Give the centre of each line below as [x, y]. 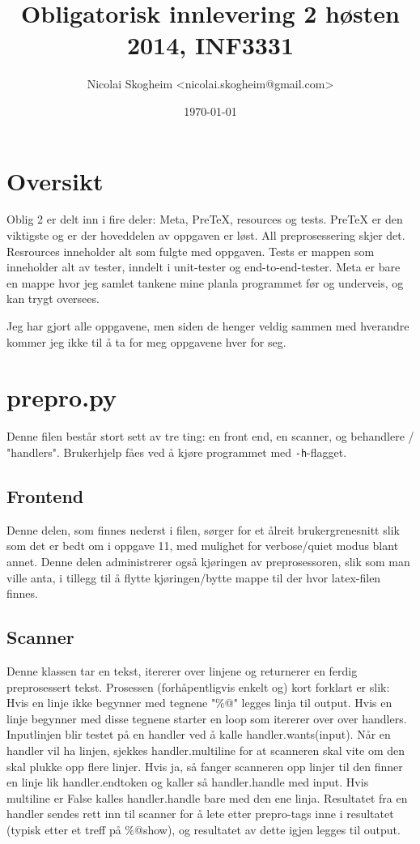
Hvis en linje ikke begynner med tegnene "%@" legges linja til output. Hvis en [199, 703]
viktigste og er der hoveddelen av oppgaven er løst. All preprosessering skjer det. [206, 235]
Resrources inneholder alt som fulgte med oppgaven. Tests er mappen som [191, 251]
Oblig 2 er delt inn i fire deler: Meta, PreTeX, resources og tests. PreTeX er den [205, 219]
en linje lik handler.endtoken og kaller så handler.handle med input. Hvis [188, 782]
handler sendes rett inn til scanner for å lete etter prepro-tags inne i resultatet [200, 814]
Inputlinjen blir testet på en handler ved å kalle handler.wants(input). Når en [199, 734]
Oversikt [55, 180]
